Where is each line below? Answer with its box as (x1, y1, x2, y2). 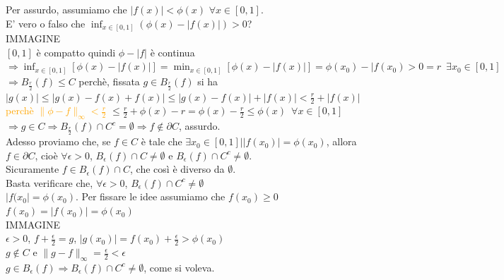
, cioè (35, 147, 58, 162)
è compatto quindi (36, 44, 116, 59)
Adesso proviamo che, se (6, 134, 111, 149)
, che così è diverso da (130, 162, 225, 176)
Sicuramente (6, 162, 59, 176)
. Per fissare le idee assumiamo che (76, 189, 225, 204)
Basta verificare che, (6, 175, 93, 190)
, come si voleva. (143, 260, 215, 274)
